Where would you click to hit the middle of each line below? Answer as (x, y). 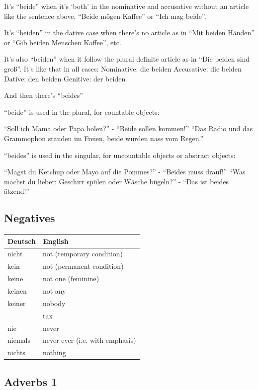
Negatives (30, 218)
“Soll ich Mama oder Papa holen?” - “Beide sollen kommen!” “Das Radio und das (129, 128)
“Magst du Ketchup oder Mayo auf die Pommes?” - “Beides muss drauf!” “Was (125, 172)
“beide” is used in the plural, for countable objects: (82, 112)
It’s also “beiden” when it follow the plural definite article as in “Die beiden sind (127, 59)
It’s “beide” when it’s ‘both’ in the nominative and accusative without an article (127, 6)
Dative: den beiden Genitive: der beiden (65, 78)
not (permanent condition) (83, 266)
